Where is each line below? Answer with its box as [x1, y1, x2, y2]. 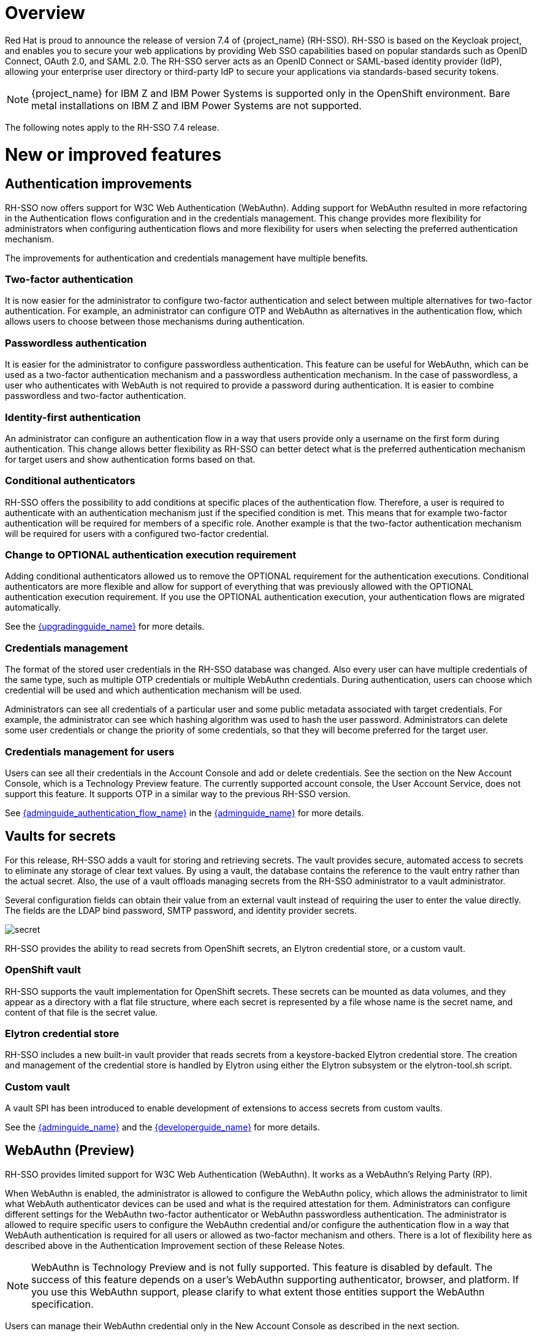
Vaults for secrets [5, 828, 116, 844]
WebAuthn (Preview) [5, 1143, 135, 1159]
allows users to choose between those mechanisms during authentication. [5, 316, 305, 327]
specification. [31, 1297, 94, 1310]
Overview [5, 2, 85, 23]
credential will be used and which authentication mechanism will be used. [5, 685, 302, 696]
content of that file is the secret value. [5, 1006, 158, 1017]
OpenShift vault [5, 963, 81, 976]
